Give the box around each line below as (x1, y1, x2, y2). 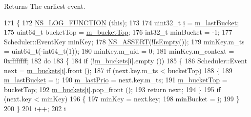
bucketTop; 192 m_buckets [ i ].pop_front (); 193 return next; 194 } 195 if (4, 84, 221, 94)
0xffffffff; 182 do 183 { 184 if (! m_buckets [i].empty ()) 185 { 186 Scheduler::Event (4, 55, 248, 65)
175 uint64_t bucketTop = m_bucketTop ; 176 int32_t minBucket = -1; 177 (4, 27, 232, 37)
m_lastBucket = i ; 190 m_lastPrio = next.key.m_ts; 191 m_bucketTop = (4, 75, 228, 85)
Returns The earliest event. (4, 1, 85, 11)
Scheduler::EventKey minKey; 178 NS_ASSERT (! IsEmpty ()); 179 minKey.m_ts (4, 36, 245, 46)
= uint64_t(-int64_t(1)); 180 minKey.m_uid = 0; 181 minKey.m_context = (4, 46, 234, 56)
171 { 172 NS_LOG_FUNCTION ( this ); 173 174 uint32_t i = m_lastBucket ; (4, 17, 239, 27)
